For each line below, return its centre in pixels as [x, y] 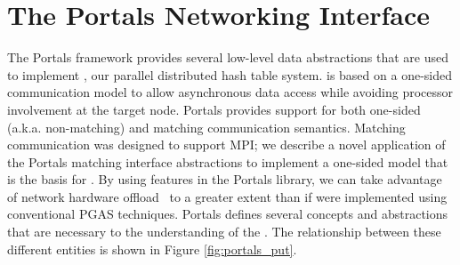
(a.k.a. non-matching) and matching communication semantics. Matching [206, 127]
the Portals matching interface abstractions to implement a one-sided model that [228, 161]
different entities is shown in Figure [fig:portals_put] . [152, 249]
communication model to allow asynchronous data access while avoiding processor [230, 92]
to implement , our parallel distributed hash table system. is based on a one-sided [230, 74]
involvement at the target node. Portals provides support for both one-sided [214, 109]
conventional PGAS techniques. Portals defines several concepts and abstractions [228, 214]
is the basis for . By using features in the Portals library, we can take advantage [225, 179]
